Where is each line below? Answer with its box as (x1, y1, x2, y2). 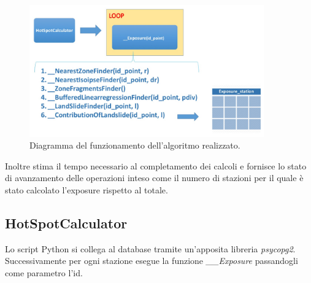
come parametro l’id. (5, 266, 83, 279)
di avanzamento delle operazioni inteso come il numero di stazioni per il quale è (5, 171, 304, 184)
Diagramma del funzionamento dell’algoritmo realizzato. (29, 139, 240, 152)
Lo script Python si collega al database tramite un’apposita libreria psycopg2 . (5, 242, 296, 255)
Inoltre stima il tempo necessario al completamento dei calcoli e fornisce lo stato (5, 159, 307, 172)
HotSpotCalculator (5, 214, 128, 232)
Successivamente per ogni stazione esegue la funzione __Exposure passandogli (5, 254, 298, 267)
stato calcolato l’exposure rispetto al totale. (5, 184, 168, 196)
